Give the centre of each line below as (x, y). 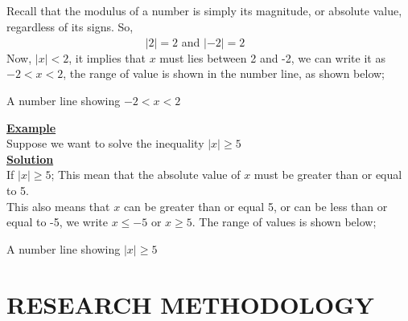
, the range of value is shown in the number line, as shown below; (224, 73)
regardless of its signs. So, (70, 26)
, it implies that (107, 57)
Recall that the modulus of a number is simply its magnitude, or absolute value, (204, 10)
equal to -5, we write (58, 222)
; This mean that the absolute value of (146, 175)
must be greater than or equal (328, 175)
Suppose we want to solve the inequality (105, 143)
